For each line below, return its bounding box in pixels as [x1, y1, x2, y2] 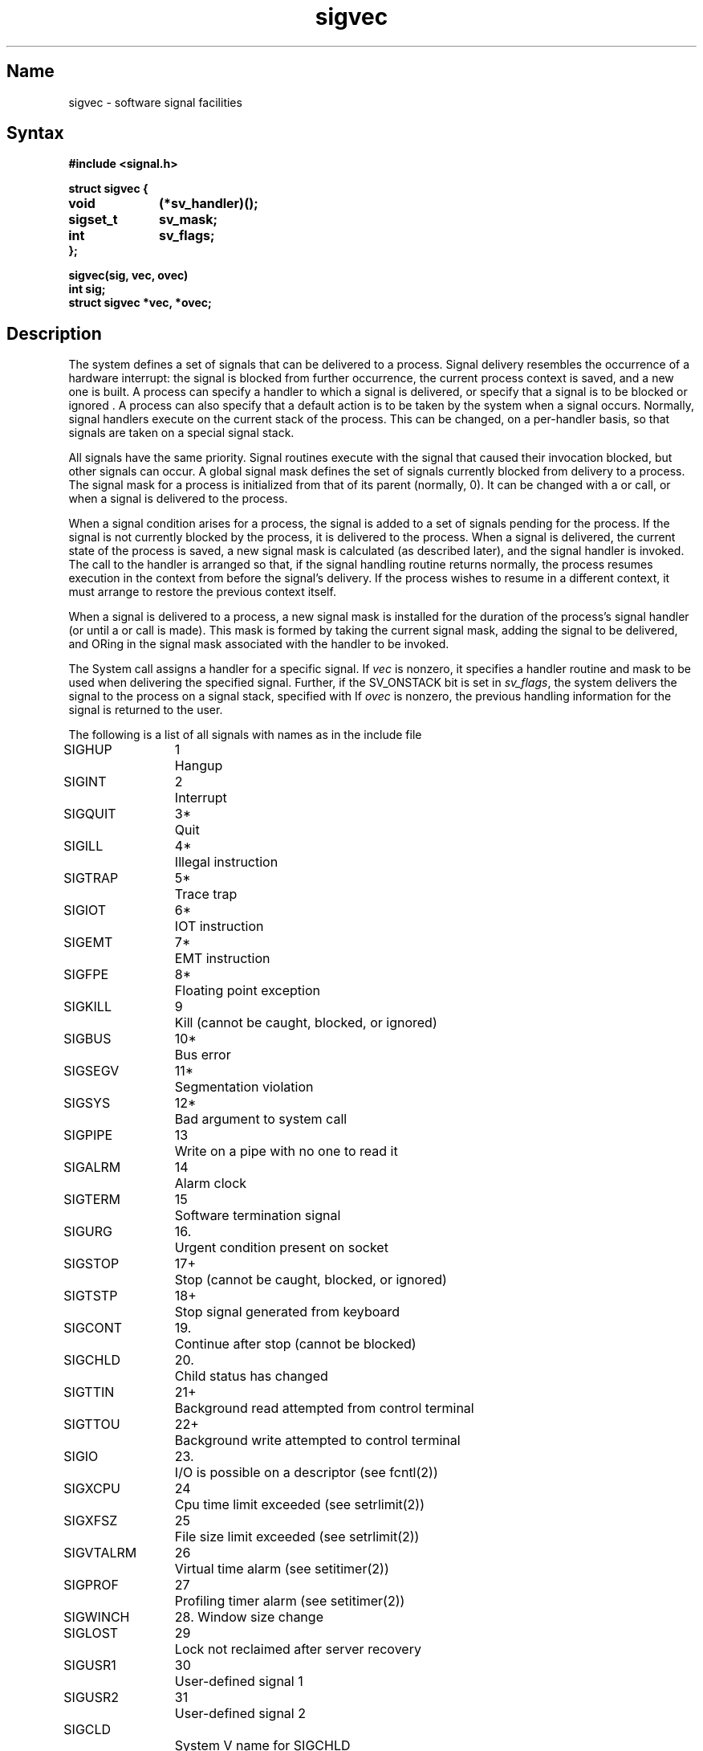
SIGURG [63, 1223, 112, 1240]
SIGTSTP [63, 1288, 118, 1304]
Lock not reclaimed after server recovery [174, 1641, 421, 1658]
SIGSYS [63, 1095, 111, 1112]
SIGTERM [63, 1191, 121, 1208]
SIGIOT [63, 902, 107, 919]
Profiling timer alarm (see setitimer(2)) [174, 1593, 405, 1610]
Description [6, 323, 102, 344]
